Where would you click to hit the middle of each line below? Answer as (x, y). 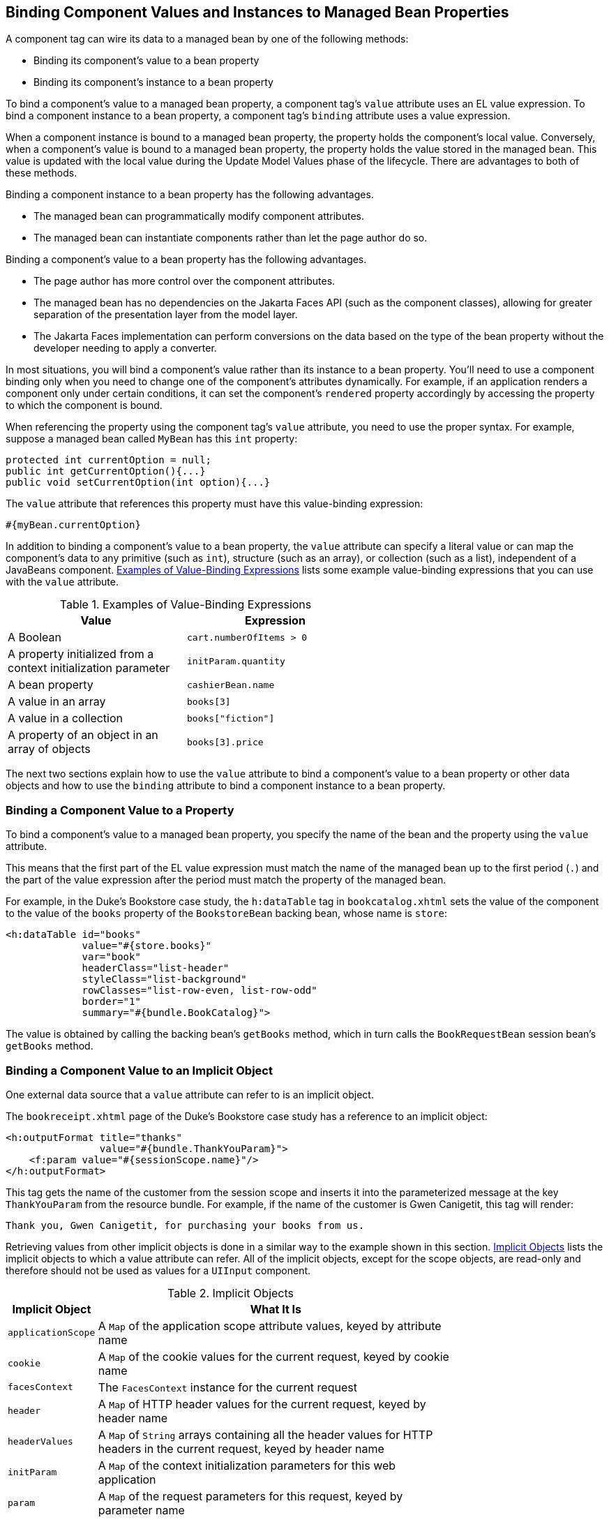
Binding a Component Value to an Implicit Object (139, 1070)
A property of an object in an (83, 735)
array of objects (49, 749)
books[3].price (225, 742)
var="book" (111, 957)
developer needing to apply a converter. (125, 348)
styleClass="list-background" (164, 979)
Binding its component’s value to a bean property (146, 61)
